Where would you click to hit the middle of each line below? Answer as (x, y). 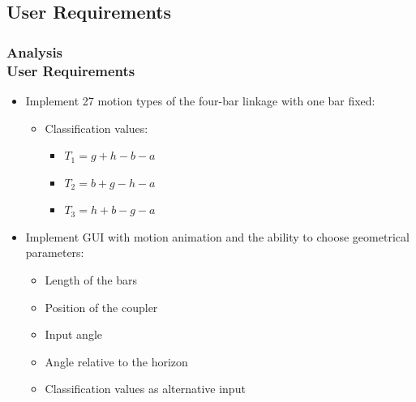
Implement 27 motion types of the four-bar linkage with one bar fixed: (200, 100)
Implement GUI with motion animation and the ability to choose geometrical (217, 236)
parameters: (55, 252)
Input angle (73, 334)
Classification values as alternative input (145, 389)
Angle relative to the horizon (116, 361)
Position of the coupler (101, 307)
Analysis (35, 51)
